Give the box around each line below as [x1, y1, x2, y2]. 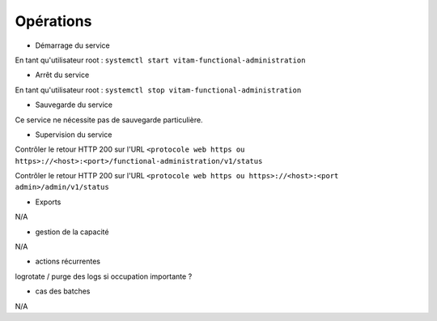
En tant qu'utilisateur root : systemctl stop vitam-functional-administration [15, 85, 302, 95]
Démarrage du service [35, 41, 110, 50]
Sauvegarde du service [35, 100, 113, 109]
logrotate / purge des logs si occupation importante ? [15, 272, 193, 281]
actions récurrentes [35, 256, 101, 267]
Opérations [15, 12, 92, 30]
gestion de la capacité [35, 227, 109, 237]
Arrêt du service [35, 70, 90, 80]
